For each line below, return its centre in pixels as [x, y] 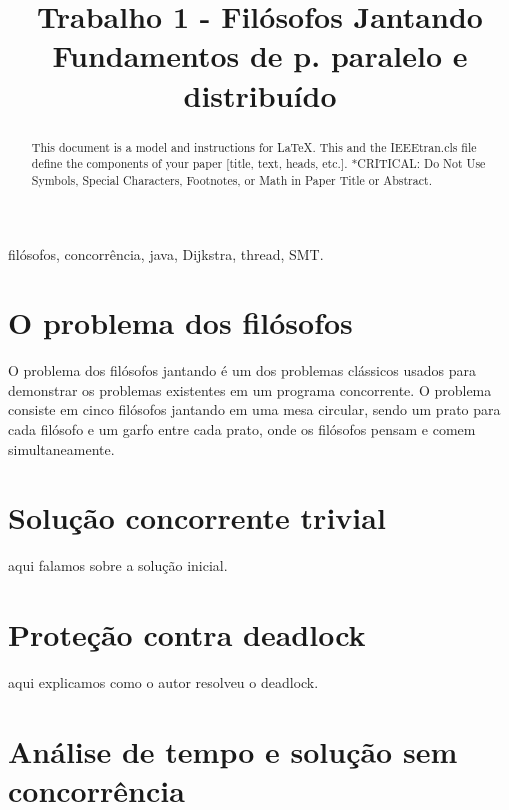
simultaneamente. [61, 448]
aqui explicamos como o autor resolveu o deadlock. [163, 682]
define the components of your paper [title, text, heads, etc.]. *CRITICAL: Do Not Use [258, 163]
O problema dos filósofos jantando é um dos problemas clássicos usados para [242, 370]
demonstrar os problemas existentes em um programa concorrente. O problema [250, 389]
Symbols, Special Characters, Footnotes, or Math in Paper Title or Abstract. [231, 179]
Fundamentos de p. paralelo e [260, 55]
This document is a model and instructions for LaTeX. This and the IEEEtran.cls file [254, 146]
